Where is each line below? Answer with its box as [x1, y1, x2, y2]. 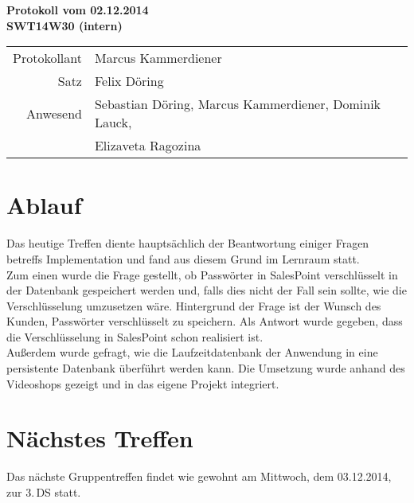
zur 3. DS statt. [6, 483, 81, 500]
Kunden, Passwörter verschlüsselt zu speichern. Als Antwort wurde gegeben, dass [6, 313, 403, 329]
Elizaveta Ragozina [94, 136, 201, 155]
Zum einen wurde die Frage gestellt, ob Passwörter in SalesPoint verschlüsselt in [6, 266, 398, 283]
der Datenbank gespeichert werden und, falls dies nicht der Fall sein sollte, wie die [6, 282, 407, 298]
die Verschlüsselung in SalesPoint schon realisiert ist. [6, 328, 264, 345]
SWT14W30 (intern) [6, 17, 123, 33]
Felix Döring [94, 72, 164, 91]
